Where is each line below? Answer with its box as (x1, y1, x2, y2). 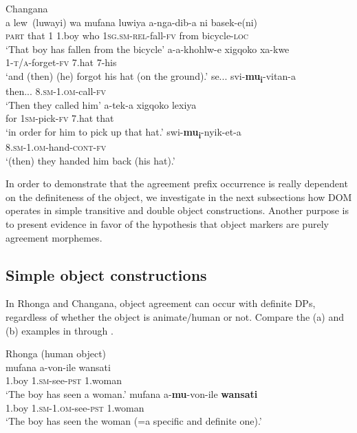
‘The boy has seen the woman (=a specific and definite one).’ (6, 414, 262, 428)
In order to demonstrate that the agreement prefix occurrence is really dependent (6, 176, 348, 191)
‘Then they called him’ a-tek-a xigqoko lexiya (6, 97, 197, 112)
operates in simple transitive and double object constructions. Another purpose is (6, 203, 349, 218)
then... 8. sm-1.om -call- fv (6, 84, 107, 98)
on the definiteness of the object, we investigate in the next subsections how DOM (6, 189, 352, 204)
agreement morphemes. (6, 230, 102, 244)
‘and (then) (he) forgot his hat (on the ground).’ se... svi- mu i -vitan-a (6, 68, 296, 85)
